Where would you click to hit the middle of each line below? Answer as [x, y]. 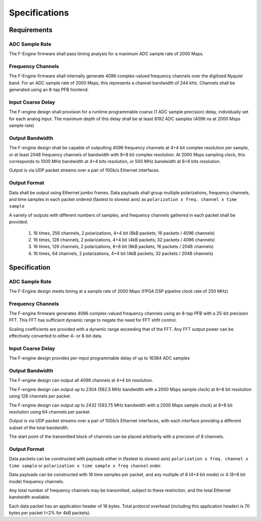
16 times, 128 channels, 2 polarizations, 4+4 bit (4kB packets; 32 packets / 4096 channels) [124, 240]
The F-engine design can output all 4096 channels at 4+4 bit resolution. [81, 380]
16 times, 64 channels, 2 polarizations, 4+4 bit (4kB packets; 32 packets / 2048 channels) [123, 253]
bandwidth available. [30, 497]
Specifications [39, 13]
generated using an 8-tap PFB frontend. [49, 90]
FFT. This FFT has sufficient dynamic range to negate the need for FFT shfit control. [93, 320]
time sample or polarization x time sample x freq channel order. [85, 466]
